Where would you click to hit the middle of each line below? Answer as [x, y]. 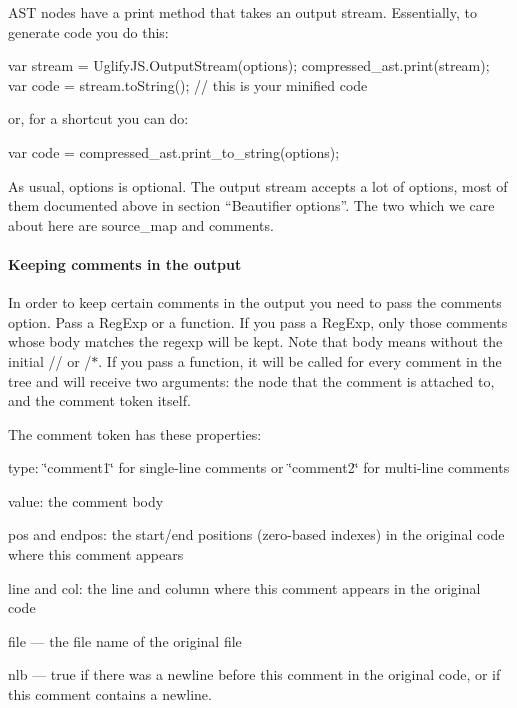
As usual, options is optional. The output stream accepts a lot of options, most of [258, 185]
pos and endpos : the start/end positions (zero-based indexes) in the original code [256, 534]
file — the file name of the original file [125, 640]
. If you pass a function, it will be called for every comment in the [300, 360]
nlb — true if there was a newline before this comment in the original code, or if [254, 674]
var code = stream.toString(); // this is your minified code [188, 84]
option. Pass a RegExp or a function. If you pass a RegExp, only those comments [258, 321]
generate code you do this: [88, 31]
